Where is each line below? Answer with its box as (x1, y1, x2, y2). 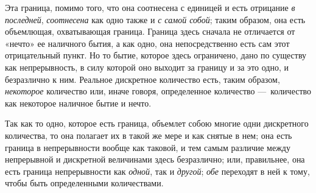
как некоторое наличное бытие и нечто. (5, 96, 152, 109)
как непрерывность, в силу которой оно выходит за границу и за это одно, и (5, 60, 289, 73)
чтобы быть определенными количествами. (5, 177, 164, 189)
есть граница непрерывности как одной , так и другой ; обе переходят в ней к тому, (5, 164, 310, 177)
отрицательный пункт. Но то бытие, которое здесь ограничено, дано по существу (5, 49, 307, 61)
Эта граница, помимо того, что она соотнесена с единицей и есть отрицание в (5, 1, 295, 13)
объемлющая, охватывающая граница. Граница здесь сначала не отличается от (5, 25, 295, 38)
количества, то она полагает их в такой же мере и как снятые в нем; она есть (5, 128, 292, 141)
